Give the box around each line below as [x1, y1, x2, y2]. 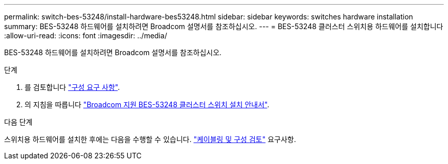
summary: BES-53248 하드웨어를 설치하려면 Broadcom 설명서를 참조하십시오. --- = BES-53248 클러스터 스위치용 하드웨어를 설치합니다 [4, 22, 443, 31]
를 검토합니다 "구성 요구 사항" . [25, 83, 120, 91]
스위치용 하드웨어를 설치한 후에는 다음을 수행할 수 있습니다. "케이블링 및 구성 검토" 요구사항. [4, 135, 296, 144]
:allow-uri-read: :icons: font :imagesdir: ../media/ [4, 31, 167, 40]
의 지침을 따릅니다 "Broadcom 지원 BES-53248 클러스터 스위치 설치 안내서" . [25, 100, 270, 109]
